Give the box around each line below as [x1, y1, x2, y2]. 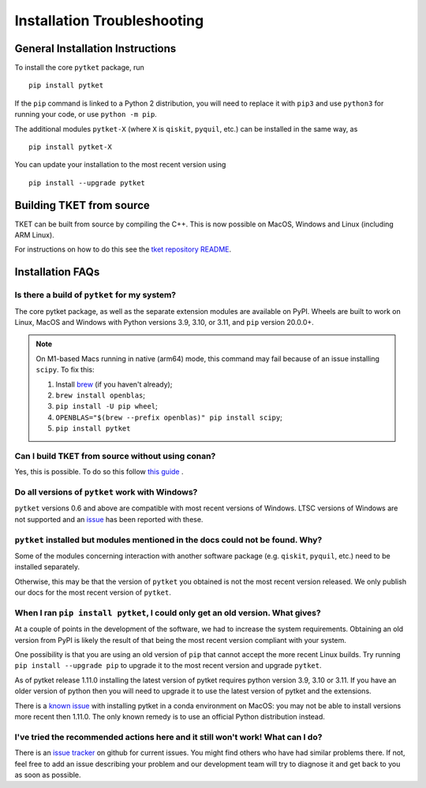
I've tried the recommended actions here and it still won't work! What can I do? [14, 731, 323, 742]
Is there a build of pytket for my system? [14, 289, 177, 301]
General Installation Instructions [14, 42, 177, 55]
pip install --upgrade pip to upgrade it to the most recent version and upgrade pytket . [14, 661, 322, 670]
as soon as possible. [14, 770, 82, 779]
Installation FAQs [14, 265, 100, 279]
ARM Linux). [14, 230, 54, 240]
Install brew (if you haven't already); [55, 379, 173, 389]
